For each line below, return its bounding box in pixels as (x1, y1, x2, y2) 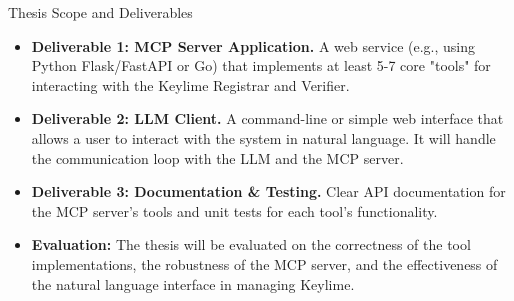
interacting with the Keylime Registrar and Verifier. (31, 74, 350, 95)
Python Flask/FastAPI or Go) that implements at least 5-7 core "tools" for (31, 55, 491, 76)
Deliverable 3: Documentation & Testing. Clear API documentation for (31, 181, 506, 202)
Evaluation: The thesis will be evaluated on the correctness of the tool (31, 234, 471, 255)
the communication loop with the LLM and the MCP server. (31, 147, 404, 168)
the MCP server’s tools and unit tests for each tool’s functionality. (31, 200, 438, 221)
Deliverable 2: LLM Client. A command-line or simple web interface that (31, 108, 504, 129)
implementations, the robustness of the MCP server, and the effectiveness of (31, 253, 498, 274)
